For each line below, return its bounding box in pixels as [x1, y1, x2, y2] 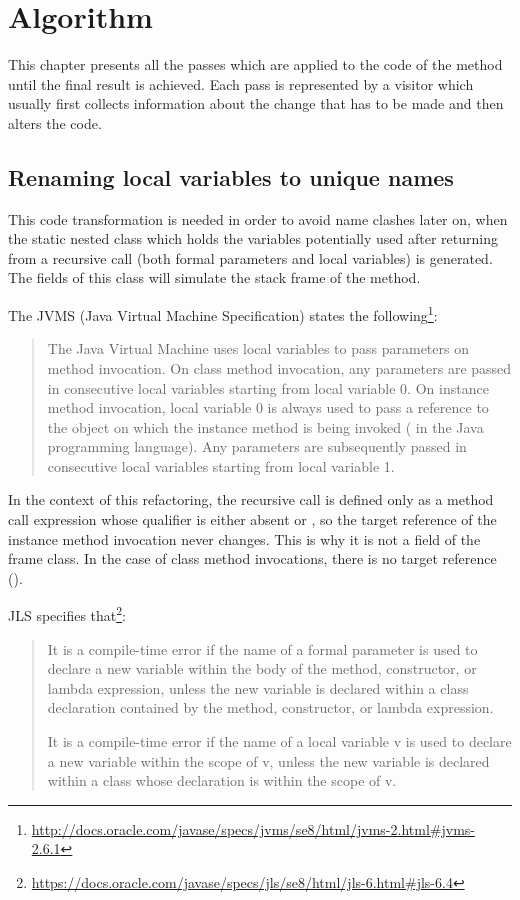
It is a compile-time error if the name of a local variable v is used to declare [47, 731, 512, 752]
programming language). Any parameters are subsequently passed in [47, 436, 467, 457]
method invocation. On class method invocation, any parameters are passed [47, 357, 512, 378]
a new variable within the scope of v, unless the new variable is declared [47, 750, 490, 771]
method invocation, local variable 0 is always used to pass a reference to [47, 397, 489, 418]
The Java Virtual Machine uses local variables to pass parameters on [47, 338, 469, 359]
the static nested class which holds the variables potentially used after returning [8, 228, 498, 249]
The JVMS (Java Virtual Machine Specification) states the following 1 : [8, 302, 438, 325]
